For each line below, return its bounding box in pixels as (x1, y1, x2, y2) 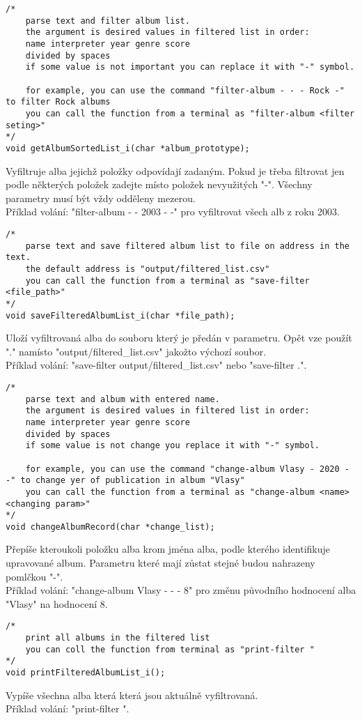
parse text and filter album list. (25, 15, 190, 26)
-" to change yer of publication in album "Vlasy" (6, 475, 245, 486)
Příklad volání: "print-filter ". (6, 701, 129, 716)
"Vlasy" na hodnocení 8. (6, 596, 108, 611)
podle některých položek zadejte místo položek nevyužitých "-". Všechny (6, 177, 313, 192)
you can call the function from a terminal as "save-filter (25, 275, 310, 286)
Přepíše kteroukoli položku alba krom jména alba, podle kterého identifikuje (6, 542, 330, 556)
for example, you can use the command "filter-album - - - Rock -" (25, 85, 345, 95)
